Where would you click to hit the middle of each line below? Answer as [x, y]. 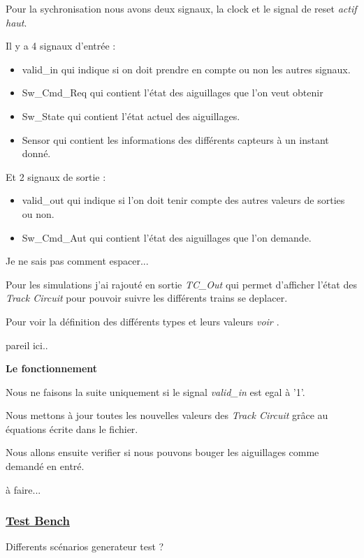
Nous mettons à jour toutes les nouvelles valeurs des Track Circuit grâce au [167, 415]
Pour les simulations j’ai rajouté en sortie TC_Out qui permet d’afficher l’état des [181, 284]
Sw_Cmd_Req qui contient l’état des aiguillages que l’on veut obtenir [173, 93]
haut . [16, 22]
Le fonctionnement [52, 368]
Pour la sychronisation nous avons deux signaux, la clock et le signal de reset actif [181, 8]
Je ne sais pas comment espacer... [77, 261]
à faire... [23, 489]
